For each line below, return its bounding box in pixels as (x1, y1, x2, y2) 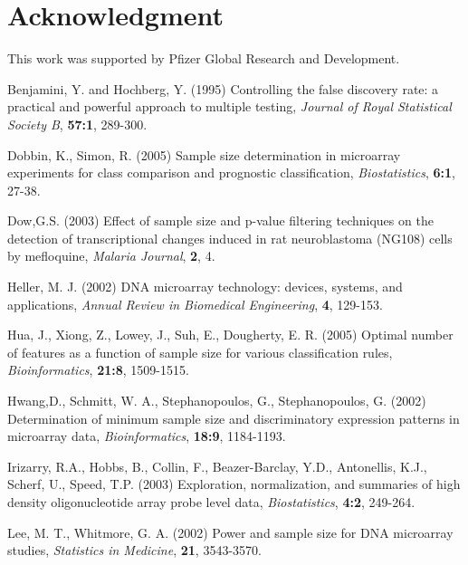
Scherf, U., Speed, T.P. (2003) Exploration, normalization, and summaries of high (7, 474, 461, 493)
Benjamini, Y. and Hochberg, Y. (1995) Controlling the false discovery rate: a (7, 79, 439, 98)
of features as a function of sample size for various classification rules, (7, 342, 393, 361)
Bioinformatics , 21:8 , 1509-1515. (7, 360, 189, 379)
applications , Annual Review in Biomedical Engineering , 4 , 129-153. (7, 294, 383, 313)
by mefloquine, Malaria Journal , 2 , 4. (7, 246, 215, 265)
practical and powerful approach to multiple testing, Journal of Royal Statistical (7, 97, 452, 116)
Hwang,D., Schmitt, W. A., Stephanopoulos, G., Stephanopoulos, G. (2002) (7, 391, 426, 410)
